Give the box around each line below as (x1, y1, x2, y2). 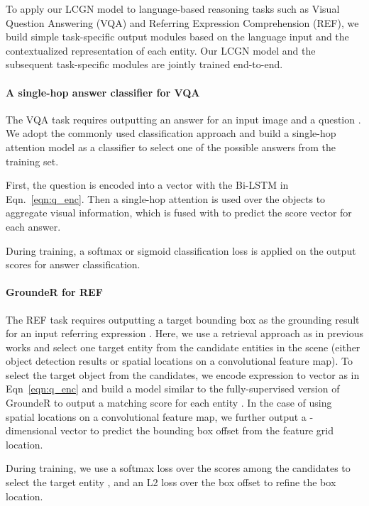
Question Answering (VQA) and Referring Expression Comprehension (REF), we (6, 15, 359, 30)
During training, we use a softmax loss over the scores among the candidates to (6, 461, 351, 475)
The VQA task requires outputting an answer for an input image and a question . (6, 111, 361, 126)
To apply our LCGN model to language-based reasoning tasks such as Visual (6, 1, 340, 16)
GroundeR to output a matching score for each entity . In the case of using (6, 395, 332, 410)
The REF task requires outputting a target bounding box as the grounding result (6, 312, 360, 326)
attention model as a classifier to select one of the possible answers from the (6, 139, 336, 154)
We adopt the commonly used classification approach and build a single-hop (6, 126, 336, 141)
